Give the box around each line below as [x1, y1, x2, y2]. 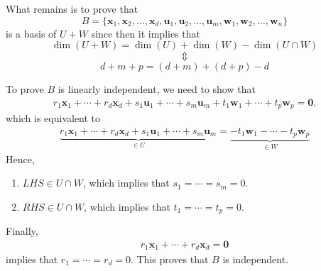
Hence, [6, 151, 35, 166]
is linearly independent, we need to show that [58, 82, 256, 96]
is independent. [222, 251, 289, 266]
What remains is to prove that [6, 1, 138, 16]
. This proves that [130, 251, 209, 266]
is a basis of [6, 26, 57, 40]
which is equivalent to [6, 111, 101, 126]
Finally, [6, 223, 38, 238]
